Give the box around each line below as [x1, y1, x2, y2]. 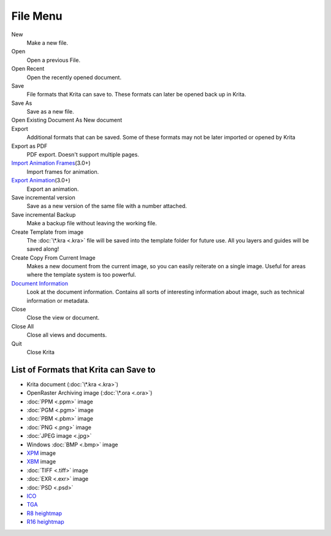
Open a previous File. [26, 56, 81, 64]
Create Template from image [11, 228, 84, 236]
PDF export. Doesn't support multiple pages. [26, 151, 139, 158]
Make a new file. [26, 39, 69, 46]
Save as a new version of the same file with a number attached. [26, 203, 187, 210]
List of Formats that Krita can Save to [11, 364, 156, 375]
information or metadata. [26, 297, 89, 304]
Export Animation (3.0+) [11, 177, 70, 184]
